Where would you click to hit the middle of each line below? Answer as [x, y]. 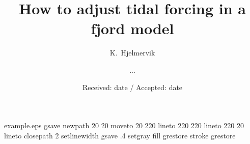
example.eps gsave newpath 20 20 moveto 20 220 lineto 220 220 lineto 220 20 [124, 125]
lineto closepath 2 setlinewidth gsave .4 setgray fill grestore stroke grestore [120, 135]
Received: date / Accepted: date [132, 87]
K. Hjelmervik [132, 53]
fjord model [132, 28]
